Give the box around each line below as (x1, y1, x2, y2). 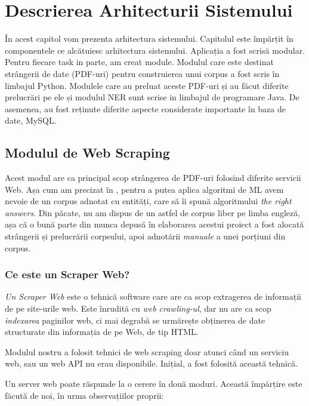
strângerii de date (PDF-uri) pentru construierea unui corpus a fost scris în (5, 67, 280, 79)
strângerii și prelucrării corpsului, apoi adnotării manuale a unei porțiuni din (5, 230, 286, 242)
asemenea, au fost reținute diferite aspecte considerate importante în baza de (5, 102, 286, 115)
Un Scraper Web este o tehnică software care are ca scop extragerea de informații (5, 290, 301, 303)
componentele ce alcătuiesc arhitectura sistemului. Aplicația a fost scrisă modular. (5, 44, 305, 56)
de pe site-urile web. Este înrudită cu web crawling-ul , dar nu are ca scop (5, 302, 271, 315)
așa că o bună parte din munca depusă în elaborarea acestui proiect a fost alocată (5, 218, 304, 230)
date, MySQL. (5, 114, 57, 127)
